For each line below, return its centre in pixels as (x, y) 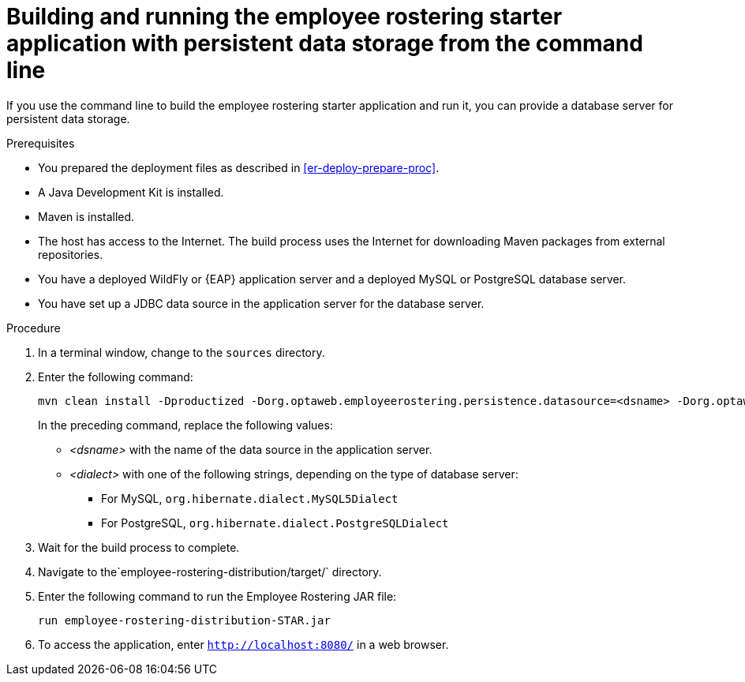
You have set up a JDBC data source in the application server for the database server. (261, 303)
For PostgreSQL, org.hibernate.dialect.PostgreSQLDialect (275, 523)
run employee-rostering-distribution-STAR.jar (184, 620)
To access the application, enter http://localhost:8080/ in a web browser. (243, 644)
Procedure (34, 328)
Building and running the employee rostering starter (285, 17)
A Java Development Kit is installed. (131, 192)
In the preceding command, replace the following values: (185, 425)
